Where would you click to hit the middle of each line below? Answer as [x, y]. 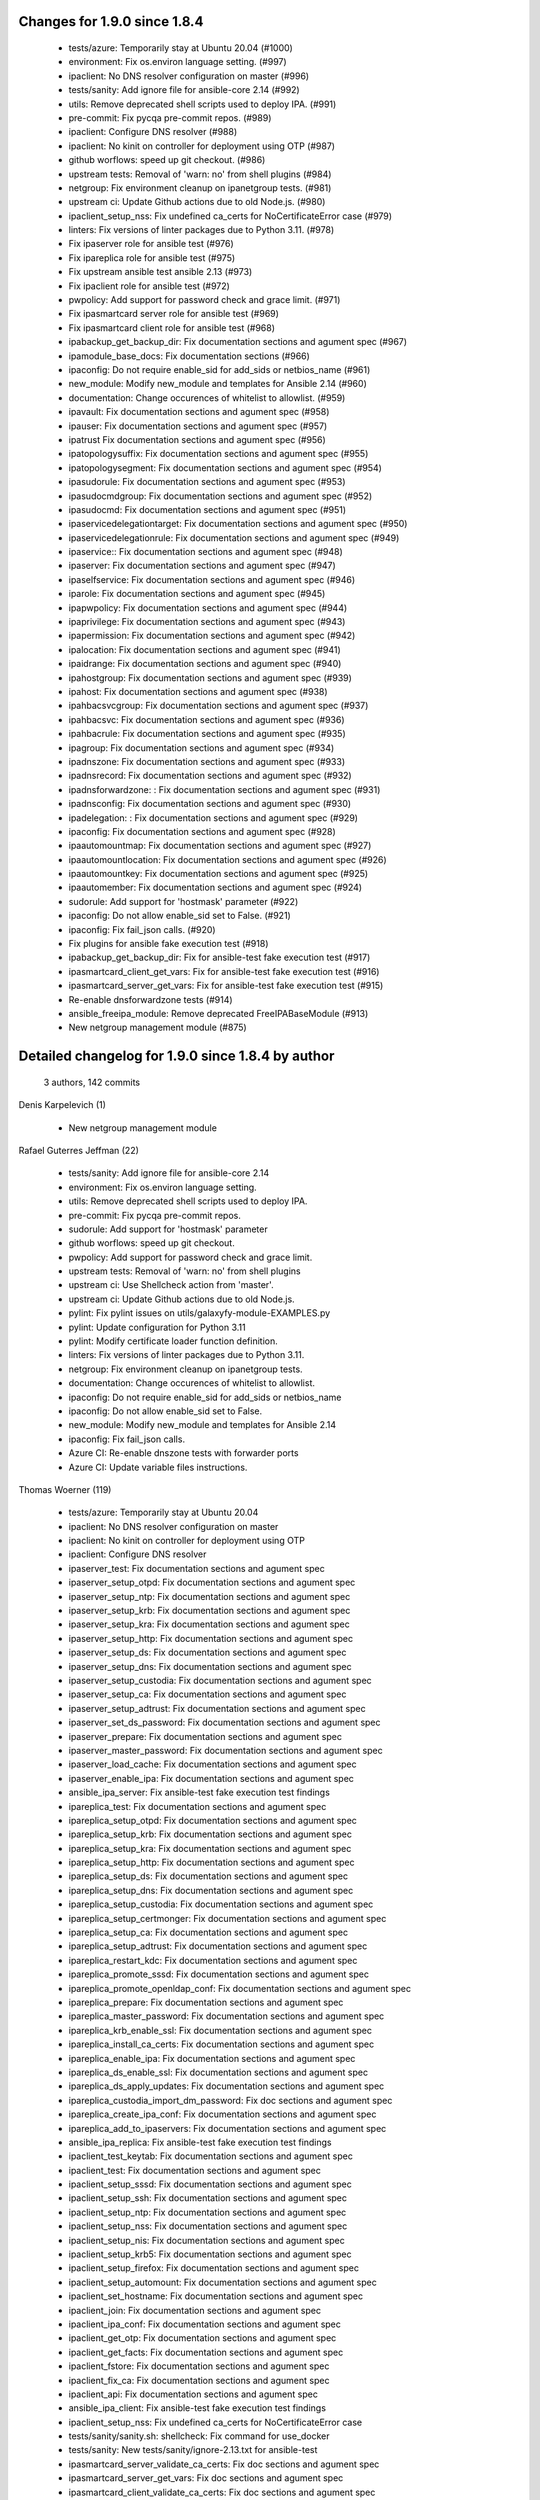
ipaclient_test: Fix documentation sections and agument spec [195, 2170]
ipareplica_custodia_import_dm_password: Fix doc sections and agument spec [230, 2100]
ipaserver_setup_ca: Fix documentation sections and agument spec [207, 1694]
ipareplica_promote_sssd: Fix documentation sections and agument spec [219, 1974]
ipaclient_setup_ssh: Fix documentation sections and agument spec [208, 2198]
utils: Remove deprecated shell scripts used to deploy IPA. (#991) [202, 104]
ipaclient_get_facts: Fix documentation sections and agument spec [206, 2352]
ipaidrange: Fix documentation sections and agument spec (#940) [205, 664]
